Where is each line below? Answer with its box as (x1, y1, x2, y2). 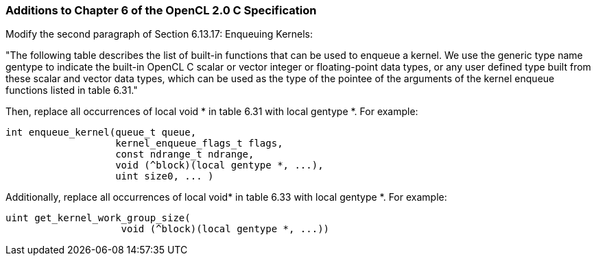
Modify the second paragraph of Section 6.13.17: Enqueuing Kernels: (5, 28, 313, 40)
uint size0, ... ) (115, 171, 214, 182)
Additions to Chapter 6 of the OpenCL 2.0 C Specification (5, 3, 317, 17)
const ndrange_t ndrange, (115, 149, 254, 160)
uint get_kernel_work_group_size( (5, 212, 191, 224)
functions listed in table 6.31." (5, 84, 138, 97)
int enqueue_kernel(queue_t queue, (5, 127, 197, 138)
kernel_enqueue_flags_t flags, (115, 138, 283, 149)
